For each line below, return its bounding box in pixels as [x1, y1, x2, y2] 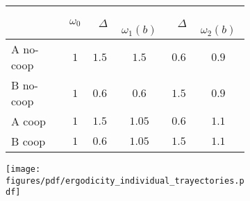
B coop [11, 133, 46, 149]
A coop [11, 113, 46, 129]
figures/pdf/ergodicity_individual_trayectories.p [6, 175, 244, 186]
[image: [6, 164, 41, 174]
